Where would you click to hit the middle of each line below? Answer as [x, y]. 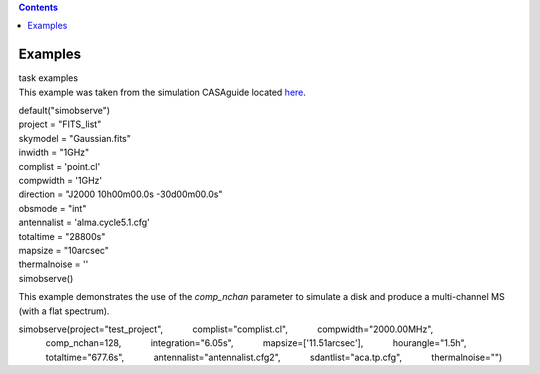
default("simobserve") [64, 111]
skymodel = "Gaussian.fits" [75, 138]
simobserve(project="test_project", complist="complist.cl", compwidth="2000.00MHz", [226, 329]
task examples [48, 78]
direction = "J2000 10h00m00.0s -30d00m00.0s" [120, 194]
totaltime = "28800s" [62, 236]
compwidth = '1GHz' [60, 181]
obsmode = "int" [52, 208]
